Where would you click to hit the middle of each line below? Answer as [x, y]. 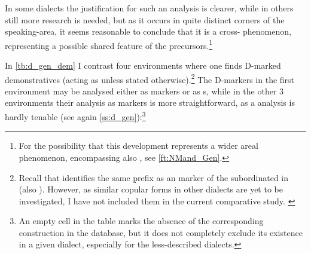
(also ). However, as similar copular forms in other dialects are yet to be [151, 189]
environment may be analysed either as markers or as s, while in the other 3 [144, 91]
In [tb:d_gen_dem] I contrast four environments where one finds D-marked [143, 65]
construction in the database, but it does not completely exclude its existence [161, 232]
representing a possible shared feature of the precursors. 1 [109, 44]
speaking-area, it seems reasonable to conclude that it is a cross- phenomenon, [148, 31]
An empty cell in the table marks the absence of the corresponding [141, 221]
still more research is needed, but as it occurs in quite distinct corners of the [145, 19]
